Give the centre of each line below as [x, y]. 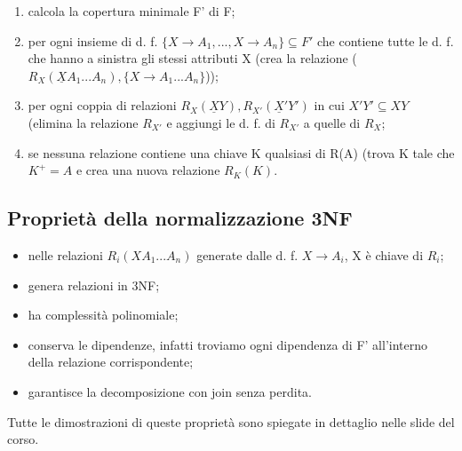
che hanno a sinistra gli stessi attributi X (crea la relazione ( [192, 58]
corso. [23, 439]
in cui [329, 105]
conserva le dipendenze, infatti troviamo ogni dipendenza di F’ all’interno [228, 344]
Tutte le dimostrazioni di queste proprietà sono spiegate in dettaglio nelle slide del [231, 421]
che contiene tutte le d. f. [385, 40]
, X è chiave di [384, 254]
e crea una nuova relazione [148, 170]
